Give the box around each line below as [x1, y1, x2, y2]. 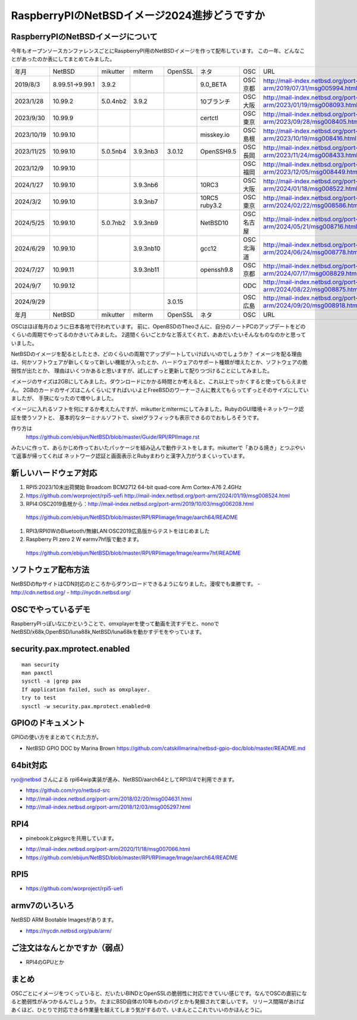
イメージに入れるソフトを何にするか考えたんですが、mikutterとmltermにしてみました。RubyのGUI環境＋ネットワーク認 [11, 405, 304, 413]
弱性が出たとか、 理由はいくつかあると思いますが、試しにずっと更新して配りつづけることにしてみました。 [11, 367, 273, 374]
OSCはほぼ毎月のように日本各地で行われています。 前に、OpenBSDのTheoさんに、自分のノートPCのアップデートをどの [11, 323, 306, 330]
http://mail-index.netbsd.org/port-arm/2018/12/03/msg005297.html [26, 803, 191, 811]
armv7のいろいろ [11, 900, 74, 911]
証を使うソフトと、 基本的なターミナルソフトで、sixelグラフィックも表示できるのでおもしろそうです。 [11, 414, 262, 421]
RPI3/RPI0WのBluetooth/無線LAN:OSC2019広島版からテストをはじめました [26, 527, 210, 534]
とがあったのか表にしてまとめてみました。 [11, 55, 115, 62]
